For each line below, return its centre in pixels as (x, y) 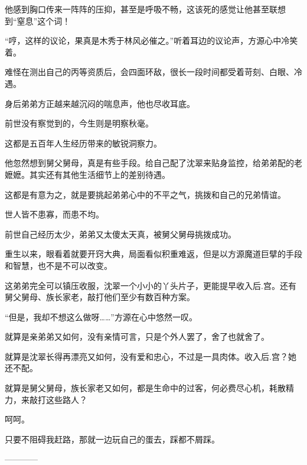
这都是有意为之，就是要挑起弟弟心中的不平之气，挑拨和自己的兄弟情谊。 (145, 194)
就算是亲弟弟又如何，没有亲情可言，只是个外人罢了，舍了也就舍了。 (137, 336)
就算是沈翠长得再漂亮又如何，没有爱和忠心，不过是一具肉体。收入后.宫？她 (151, 356)
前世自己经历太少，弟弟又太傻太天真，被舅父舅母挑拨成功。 (120, 234)
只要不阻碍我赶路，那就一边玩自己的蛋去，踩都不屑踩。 (112, 439)
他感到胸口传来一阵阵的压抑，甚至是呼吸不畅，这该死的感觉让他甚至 (137, 9)
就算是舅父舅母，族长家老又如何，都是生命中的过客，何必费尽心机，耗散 (145, 388)
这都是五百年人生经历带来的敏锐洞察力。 (83, 143)
